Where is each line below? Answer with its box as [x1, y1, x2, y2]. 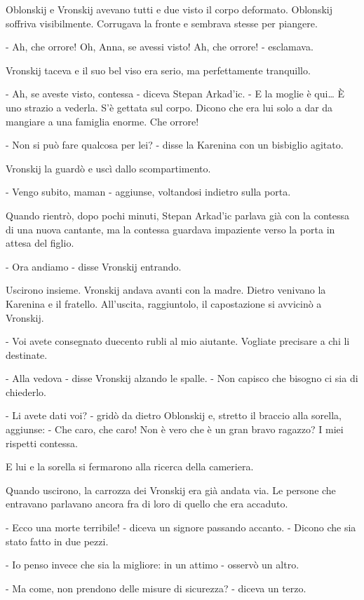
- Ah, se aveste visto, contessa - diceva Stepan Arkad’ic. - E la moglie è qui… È [6, 86, 344, 101]
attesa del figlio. [6, 236, 74, 250]
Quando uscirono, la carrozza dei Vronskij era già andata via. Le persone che [6, 482, 336, 497]
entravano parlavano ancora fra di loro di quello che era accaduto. [6, 496, 288, 511]
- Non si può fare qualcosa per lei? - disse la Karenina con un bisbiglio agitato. [6, 137, 344, 152]
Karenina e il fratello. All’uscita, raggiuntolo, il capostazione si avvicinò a [6, 296, 322, 311]
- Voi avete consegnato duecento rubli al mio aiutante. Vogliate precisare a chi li [6, 334, 350, 348]
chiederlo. [6, 384, 46, 399]
